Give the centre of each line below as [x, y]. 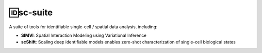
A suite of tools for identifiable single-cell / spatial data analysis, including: [83, 27]
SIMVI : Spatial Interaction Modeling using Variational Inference [84, 35]
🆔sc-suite [31, 12]
